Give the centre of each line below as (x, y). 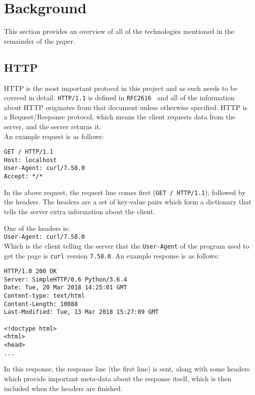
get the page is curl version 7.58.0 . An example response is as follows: (112, 255)
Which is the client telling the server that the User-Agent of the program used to (127, 245)
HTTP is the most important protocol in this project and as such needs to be (121, 88)
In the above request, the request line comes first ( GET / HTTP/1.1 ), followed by (125, 192)
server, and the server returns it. (53, 126)
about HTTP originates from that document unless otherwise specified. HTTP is (126, 107)
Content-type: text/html (44, 296)
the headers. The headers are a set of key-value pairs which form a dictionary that (128, 202)
